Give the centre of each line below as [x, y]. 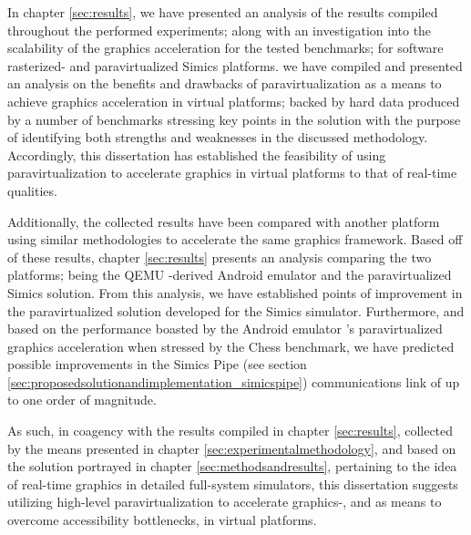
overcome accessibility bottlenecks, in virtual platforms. [162, 520]
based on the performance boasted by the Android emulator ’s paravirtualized [225, 329]
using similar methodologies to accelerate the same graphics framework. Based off [235, 239]
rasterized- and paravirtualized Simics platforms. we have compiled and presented [235, 65]
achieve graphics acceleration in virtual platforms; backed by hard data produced [234, 101]
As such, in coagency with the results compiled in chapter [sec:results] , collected [230, 431]
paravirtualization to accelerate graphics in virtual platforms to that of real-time [232, 173]
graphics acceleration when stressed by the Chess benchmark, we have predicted [231, 346]
